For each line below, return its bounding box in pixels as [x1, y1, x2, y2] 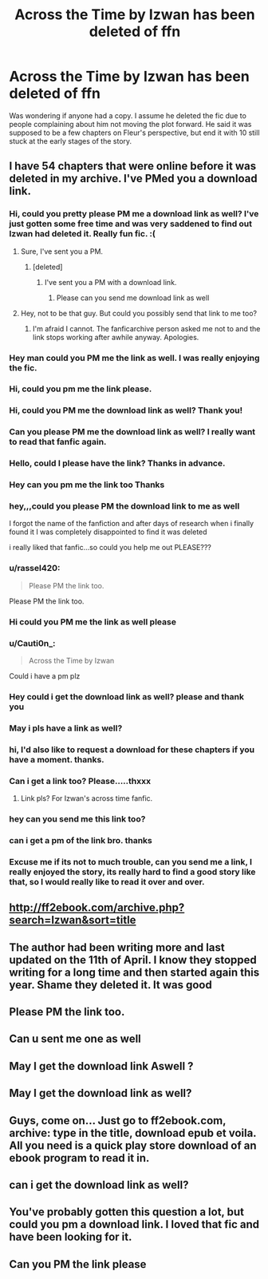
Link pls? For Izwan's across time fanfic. [20, 794, 153, 803]
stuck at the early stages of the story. [9, 136, 132, 145]
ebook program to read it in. [9, 1151, 150, 1165]
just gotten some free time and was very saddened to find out [9, 218, 253, 229]
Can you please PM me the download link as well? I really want [9, 426, 256, 438]
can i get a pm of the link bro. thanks [9, 834, 152, 845]
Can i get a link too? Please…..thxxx [9, 775, 151, 786]
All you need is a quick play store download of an [9, 1138, 258, 1152]
